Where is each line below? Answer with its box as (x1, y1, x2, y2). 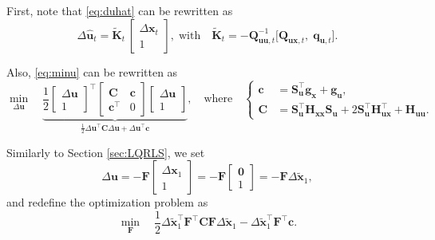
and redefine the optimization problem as (6, 194, 208, 210)
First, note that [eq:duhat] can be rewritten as (6, 2, 233, 18)
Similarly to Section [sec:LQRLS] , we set (6, 144, 205, 160)
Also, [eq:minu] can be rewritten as (6, 63, 178, 80)
